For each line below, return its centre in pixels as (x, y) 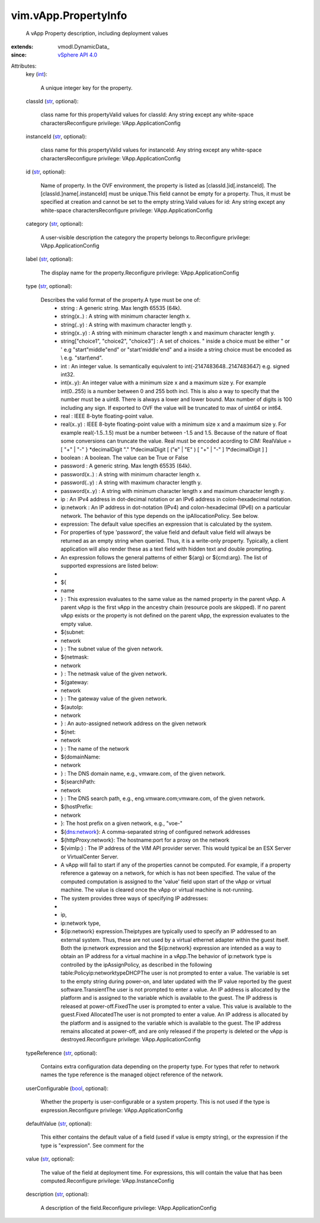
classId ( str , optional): (52, 101)
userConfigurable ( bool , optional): (67, 1088)
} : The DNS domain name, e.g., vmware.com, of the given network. (143, 773)
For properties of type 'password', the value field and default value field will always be (166, 532)
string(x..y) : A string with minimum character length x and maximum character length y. (168, 333)
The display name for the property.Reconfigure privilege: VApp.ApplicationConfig (140, 273)
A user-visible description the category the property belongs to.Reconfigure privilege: (145, 237)
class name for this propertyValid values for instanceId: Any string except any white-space (151, 150)
